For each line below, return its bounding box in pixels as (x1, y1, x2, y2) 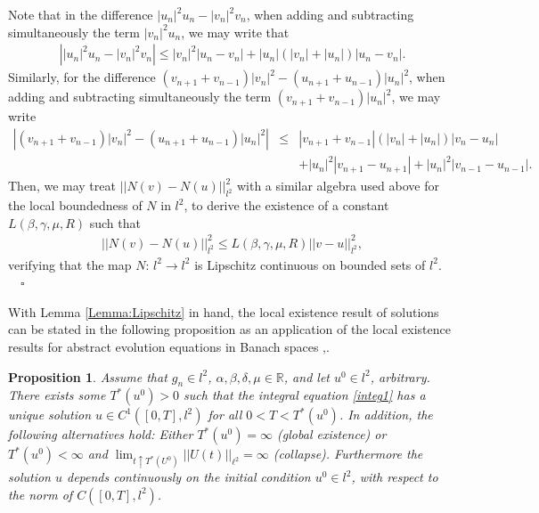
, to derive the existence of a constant (184, 196, 389, 215)
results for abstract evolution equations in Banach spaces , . (8, 338, 330, 356)
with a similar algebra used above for (236, 176, 439, 195)
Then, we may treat (8, 176, 116, 195)
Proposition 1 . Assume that (8, 367, 167, 386)
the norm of (8, 484, 73, 503)
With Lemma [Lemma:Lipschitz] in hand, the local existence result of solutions (8, 302, 439, 321)
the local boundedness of (8, 196, 143, 215)
